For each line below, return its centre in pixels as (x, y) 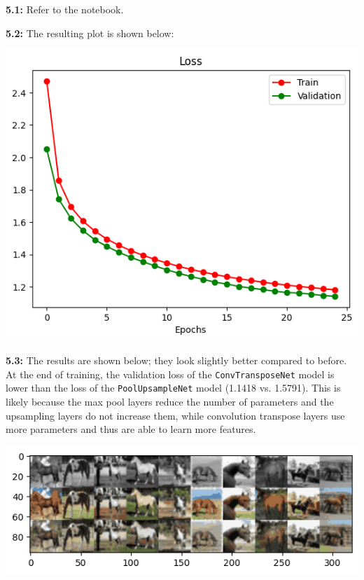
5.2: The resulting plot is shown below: (90, 33)
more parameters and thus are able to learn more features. (131, 429)
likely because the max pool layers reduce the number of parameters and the (170, 402)
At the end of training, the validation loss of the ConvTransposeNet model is (170, 374)
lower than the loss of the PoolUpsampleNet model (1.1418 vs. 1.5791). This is (173, 388)
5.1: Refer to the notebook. (65, 9)
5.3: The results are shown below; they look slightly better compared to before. (176, 360)
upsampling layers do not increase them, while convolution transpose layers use (175, 415)
